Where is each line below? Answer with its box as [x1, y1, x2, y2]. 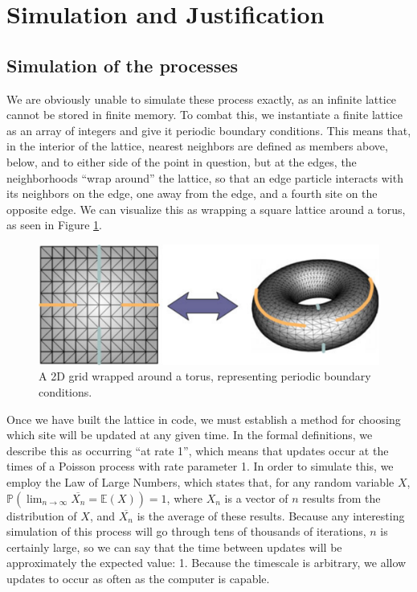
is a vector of [224, 489, 288, 506]
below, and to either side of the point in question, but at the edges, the [6, 153, 357, 170]
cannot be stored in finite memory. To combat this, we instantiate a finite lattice [6, 106, 403, 123]
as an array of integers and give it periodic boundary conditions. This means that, [6, 121, 411, 138]
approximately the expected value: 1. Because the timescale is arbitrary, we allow [6, 554, 407, 571]
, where [166, 489, 202, 506]
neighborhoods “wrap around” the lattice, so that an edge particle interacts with [6, 169, 403, 186]
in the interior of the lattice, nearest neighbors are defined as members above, [6, 138, 388, 154]
